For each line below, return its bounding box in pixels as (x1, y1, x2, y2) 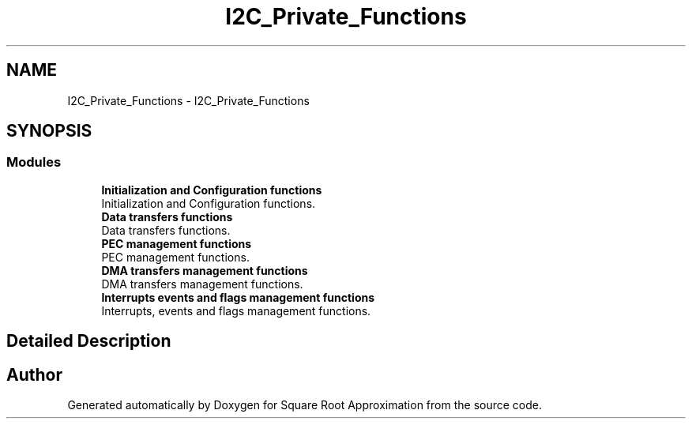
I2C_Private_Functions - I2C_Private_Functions (67, 93, 310, 107)
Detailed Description (6, 331, 171, 352)
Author (6, 364, 62, 385)
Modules (6, 154, 62, 171)
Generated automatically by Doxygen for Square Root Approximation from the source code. (67, 398, 542, 412)
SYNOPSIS (6, 121, 92, 141)
